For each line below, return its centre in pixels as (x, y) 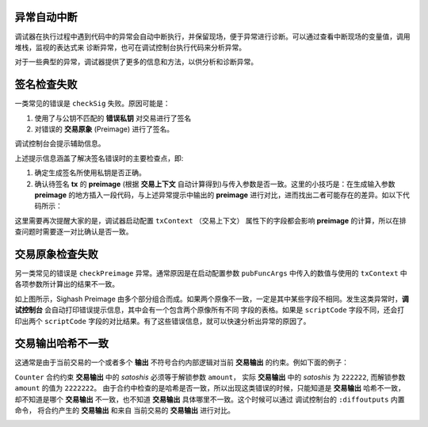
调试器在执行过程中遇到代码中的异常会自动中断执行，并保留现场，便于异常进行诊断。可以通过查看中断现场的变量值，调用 (212, 36)
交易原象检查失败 (56, 254)
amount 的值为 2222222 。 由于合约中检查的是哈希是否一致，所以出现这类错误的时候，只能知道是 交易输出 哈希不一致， (210, 388)
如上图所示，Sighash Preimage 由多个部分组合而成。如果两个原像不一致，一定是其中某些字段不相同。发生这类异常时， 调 (212, 299)
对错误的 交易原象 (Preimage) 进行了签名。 (104, 129)
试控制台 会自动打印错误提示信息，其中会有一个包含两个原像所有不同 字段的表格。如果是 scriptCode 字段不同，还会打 (210, 310)
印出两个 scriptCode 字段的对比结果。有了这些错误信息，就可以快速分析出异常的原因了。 (162, 321)
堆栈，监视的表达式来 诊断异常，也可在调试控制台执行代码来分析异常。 (130, 47)
